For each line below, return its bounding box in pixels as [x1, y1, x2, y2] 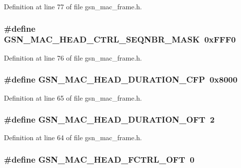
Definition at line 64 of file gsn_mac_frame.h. [4, 132, 142, 143]
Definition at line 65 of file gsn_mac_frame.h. [4, 92, 142, 103]
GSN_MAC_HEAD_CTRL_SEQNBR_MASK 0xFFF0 [4, 33, 236, 45]
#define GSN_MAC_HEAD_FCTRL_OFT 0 [4, 153, 195, 165]
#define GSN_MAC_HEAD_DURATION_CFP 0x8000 [4, 73, 238, 85]
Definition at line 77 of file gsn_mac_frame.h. [4, 1, 142, 11]
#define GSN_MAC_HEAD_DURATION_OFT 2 [4, 113, 215, 126]
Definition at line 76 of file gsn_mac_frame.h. [4, 52, 142, 63]
